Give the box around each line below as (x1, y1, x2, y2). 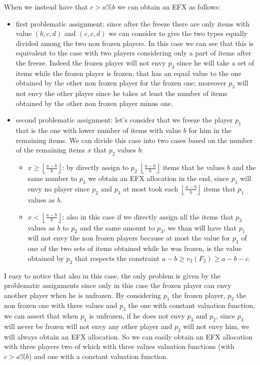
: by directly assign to (62, 162, 129, 172)
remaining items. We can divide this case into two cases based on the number (15, 134, 253, 145)
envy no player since (27, 183, 90, 193)
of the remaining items (15, 144, 85, 155)
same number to (27, 173, 77, 183)
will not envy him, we (183, 321, 249, 331)
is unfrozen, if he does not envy (89, 310, 185, 321)
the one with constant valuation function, (128, 300, 255, 310)
